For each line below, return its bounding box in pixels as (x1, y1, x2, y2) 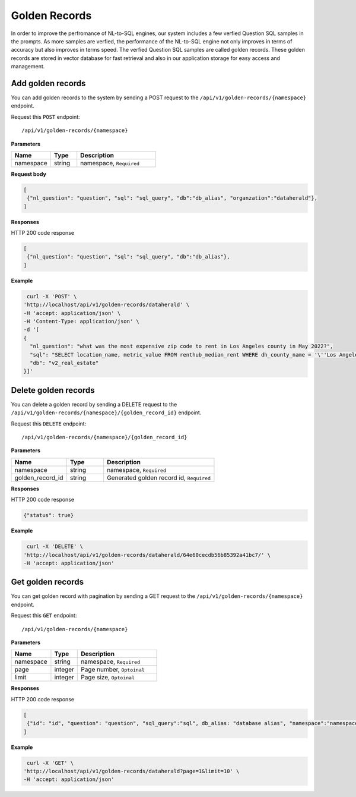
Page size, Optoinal (81, 673, 135, 682)
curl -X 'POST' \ (27, 293, 77, 300)
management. (11, 63, 45, 70)
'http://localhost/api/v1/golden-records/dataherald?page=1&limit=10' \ (23, 767, 240, 774)
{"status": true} (23, 512, 74, 519)
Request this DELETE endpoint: (11, 420, 87, 427)
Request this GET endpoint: (11, 612, 77, 619)
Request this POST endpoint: (11, 113, 80, 120)
